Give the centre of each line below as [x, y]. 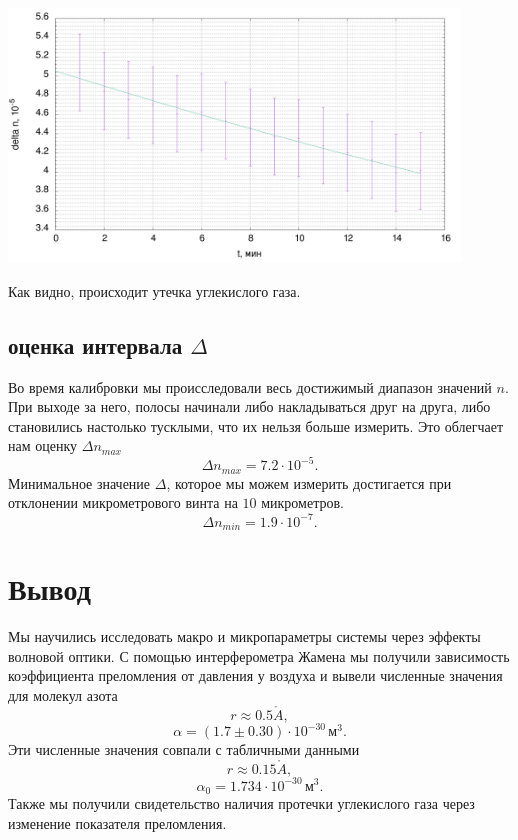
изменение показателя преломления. [117, 822]
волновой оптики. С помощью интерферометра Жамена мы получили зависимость [259, 655]
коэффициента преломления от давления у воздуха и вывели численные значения [255, 675]
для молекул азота [63, 694]
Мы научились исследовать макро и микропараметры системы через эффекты [244, 636]
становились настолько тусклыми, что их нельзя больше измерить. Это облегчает [256, 425]
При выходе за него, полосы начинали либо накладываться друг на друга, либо [249, 406]
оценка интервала [95, 344]
